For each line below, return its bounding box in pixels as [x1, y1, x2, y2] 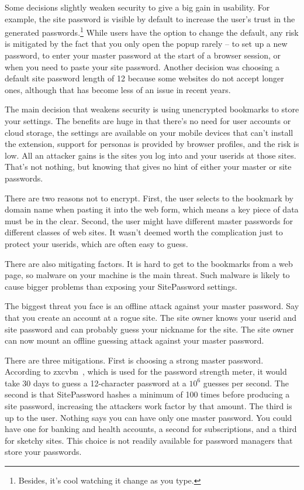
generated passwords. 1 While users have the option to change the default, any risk [5, 25, 299, 38]
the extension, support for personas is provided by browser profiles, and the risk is [5, 138, 299, 150]
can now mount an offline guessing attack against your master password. [5, 334, 264, 347]
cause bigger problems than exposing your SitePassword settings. [5, 280, 237, 292]
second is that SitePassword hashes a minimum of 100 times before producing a [5, 388, 290, 400]
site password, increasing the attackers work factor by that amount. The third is [5, 400, 292, 412]
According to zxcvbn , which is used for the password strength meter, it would [5, 365, 287, 378]
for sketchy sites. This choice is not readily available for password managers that [5, 434, 293, 446]
